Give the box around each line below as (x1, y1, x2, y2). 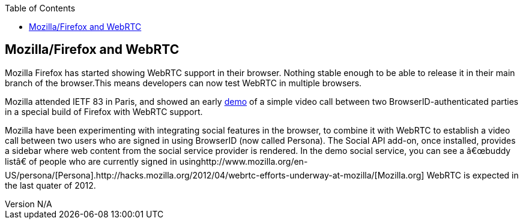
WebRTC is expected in (426, 169, 519, 180)
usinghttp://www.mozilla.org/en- (179, 156, 308, 167)
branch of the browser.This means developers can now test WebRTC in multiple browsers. (5, 77, 362, 88)
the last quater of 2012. (5, 180, 96, 190)
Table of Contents (5, 3, 76, 13)
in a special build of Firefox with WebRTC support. (5, 106, 203, 117)
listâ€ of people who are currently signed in (5, 156, 177, 167)
